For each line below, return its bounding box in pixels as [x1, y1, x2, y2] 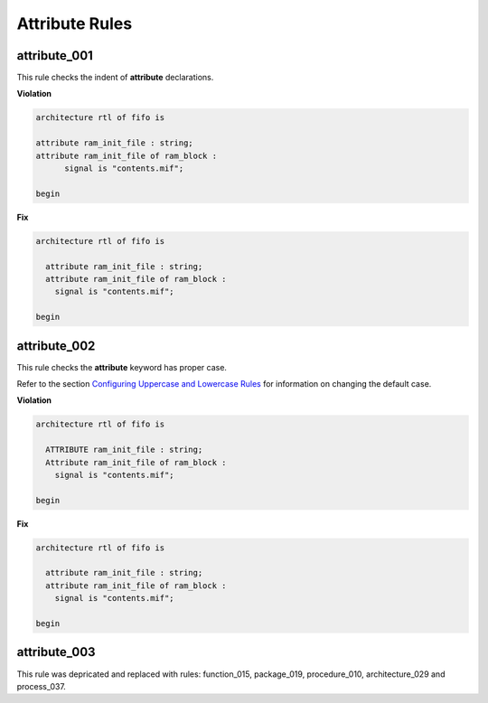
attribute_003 [16, 644, 96, 660]
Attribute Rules [16, 14, 133, 33]
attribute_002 [16, 338, 96, 353]
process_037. [16, 680, 67, 691]
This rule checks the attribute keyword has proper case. [16, 361, 228, 372]
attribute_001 [16, 48, 94, 63]
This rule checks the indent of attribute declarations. [16, 72, 214, 83]
